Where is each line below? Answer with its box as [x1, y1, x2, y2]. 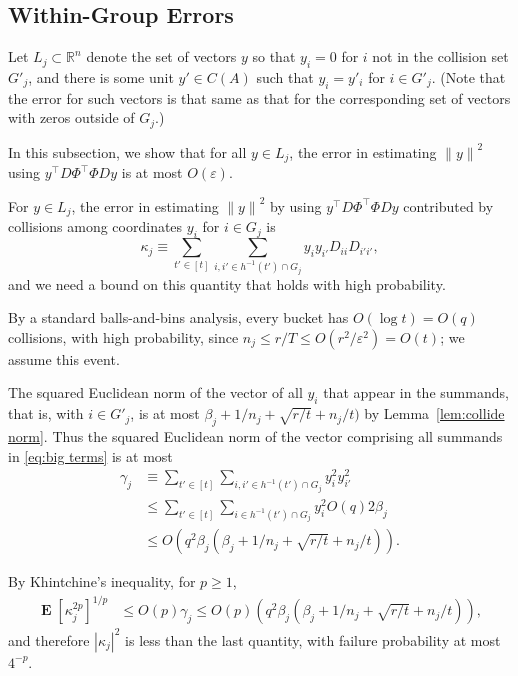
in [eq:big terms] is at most [8, 445, 173, 466]
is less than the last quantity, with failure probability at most [125, 629, 501, 650]
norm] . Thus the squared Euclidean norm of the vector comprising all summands [8, 426, 503, 447]
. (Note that [431, 67, 506, 87]
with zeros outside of [8, 107, 135, 128]
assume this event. [8, 348, 120, 369]
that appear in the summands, [323, 382, 509, 403]
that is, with [8, 403, 84, 424]
